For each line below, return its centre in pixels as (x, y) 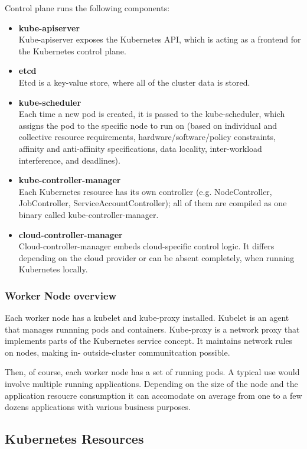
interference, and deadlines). (69, 160)
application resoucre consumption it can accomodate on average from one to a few (153, 395)
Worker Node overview (61, 295)
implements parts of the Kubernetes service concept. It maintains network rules (149, 341)
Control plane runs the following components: (87, 8)
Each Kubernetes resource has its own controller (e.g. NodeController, (145, 191)
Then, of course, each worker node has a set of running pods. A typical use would (152, 372)
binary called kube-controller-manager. (89, 214)
